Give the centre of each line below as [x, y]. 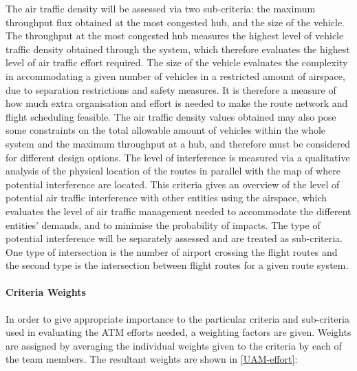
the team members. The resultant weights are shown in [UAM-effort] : [152, 359]
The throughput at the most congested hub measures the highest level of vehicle [175, 36]
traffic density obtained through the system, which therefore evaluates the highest [178, 49]
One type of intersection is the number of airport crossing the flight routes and [172, 251]
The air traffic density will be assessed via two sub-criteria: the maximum [161, 8]
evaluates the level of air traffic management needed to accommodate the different [178, 211]
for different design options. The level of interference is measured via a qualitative [178, 157]
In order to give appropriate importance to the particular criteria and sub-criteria [177, 318]
